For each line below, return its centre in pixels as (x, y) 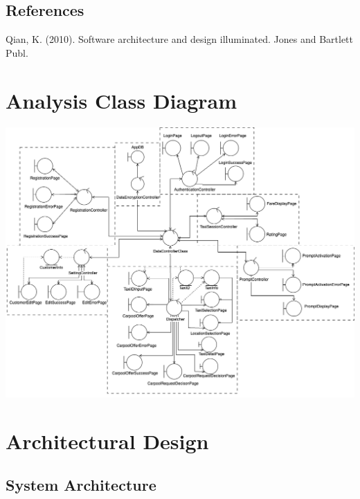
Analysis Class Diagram (121, 100)
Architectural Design (107, 441)
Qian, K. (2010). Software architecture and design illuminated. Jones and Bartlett (180, 39)
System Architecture (81, 485)
